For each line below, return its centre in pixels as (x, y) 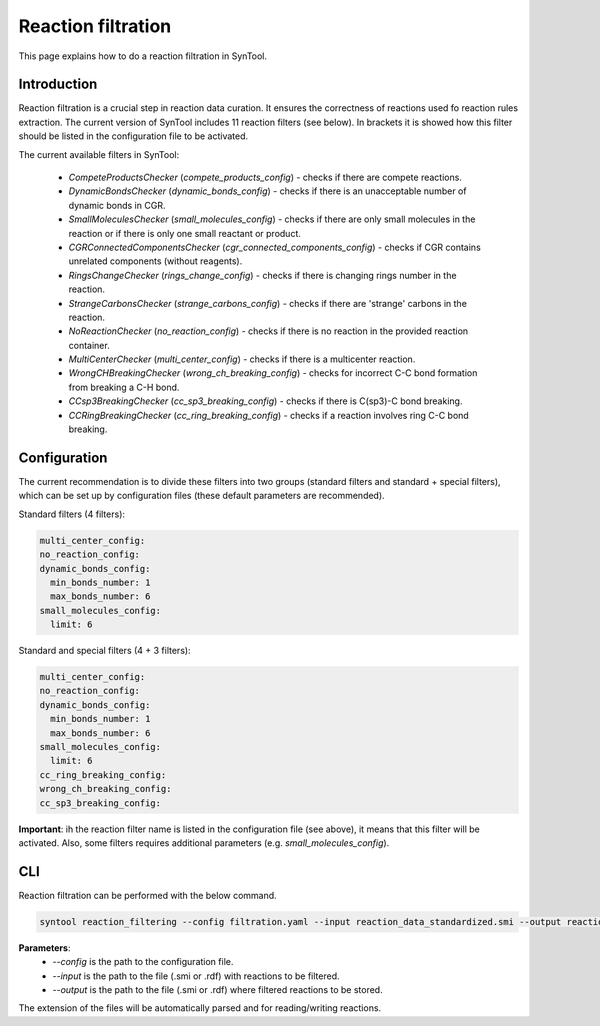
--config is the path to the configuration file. (143, 962)
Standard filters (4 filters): (71, 514)
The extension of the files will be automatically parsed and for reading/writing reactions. (200, 1008)
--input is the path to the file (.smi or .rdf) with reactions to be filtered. (196, 976)
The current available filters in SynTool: (99, 154)
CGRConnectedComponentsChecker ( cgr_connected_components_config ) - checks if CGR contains (275, 247)
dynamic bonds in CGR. (117, 205)
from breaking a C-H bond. (124, 387)
